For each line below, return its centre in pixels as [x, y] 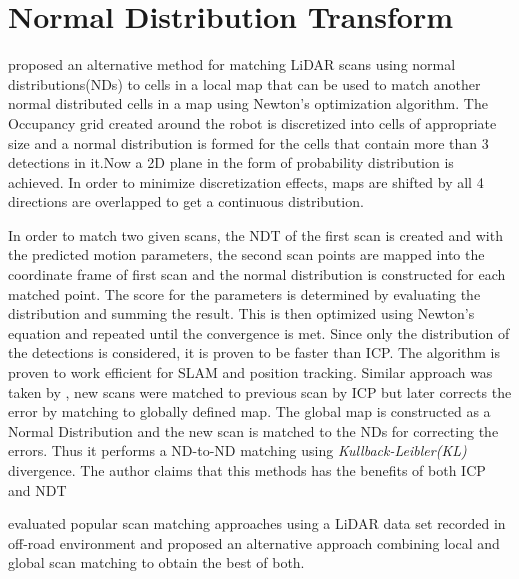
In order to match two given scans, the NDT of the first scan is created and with [255, 234]
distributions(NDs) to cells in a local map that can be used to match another [244, 83]
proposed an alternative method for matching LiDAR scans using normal [232, 64]
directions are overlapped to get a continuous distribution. [186, 201]
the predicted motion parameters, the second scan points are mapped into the [246, 254]
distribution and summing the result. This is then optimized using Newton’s [241, 313]
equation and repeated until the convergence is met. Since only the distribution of [259, 332]
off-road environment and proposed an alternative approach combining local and [254, 542]
